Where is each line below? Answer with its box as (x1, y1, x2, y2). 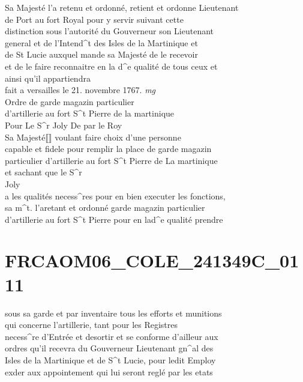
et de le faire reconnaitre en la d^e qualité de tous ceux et (5, 59, 218, 72)
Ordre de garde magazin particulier (5, 95, 134, 108)
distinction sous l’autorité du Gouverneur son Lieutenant (5, 25, 214, 37)
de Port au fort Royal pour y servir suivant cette (5, 13, 184, 25)
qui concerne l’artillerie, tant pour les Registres (5, 318, 178, 331)
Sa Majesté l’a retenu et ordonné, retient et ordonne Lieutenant (5, 1, 239, 13)
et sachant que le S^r (5, 166, 82, 178)
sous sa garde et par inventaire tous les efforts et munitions (5, 306, 222, 319)
